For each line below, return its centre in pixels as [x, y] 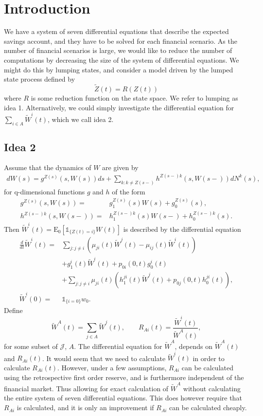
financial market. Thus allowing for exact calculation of [86, 388]
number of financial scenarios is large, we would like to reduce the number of [118, 50]
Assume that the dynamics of [48, 167]
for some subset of [31, 346]
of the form [129, 191]
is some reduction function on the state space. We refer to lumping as [134, 97]
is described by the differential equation [182, 229]
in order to [209, 358]
